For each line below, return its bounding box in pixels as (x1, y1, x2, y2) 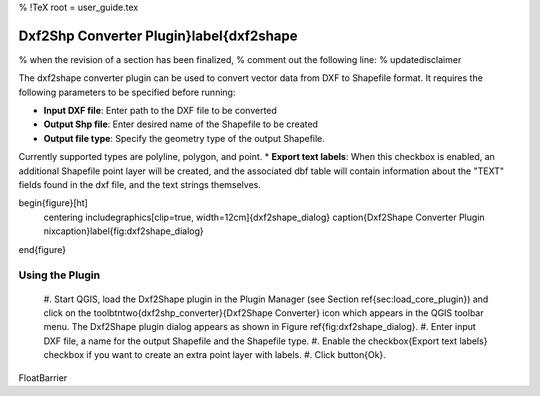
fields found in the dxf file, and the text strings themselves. (18, 179, 262, 191)
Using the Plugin (18, 268, 100, 282)
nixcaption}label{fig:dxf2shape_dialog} (43, 225, 204, 237)
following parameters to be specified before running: (18, 86, 236, 98)
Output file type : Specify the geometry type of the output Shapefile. (43, 132, 325, 144)
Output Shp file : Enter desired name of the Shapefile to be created (43, 118, 319, 130)
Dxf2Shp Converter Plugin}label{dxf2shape (18, 27, 298, 44)
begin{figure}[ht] (18, 197, 89, 209)
